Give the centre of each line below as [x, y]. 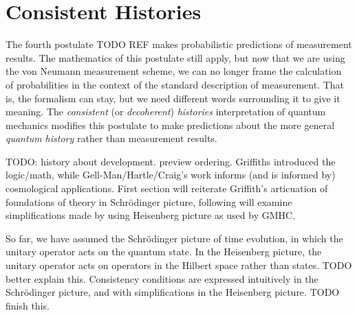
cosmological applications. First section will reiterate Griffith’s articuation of [167, 188]
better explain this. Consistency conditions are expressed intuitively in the [162, 278]
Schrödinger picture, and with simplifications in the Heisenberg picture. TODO [173, 292]
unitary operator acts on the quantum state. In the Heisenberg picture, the [164, 252]
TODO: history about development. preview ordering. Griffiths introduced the [171, 161]
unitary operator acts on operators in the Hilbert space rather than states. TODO [179, 265]
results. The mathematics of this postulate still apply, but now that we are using [175, 57]
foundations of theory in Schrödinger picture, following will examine [149, 201]
